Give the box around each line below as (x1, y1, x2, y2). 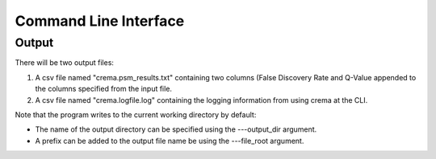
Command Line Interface (15, 12, 185, 30)
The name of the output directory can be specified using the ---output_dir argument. (35, 124, 317, 134)
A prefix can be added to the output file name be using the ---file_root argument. (35, 136, 304, 145)
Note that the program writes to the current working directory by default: (15, 109, 257, 120)
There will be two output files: (15, 58, 115, 67)
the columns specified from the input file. (35, 84, 173, 94)
